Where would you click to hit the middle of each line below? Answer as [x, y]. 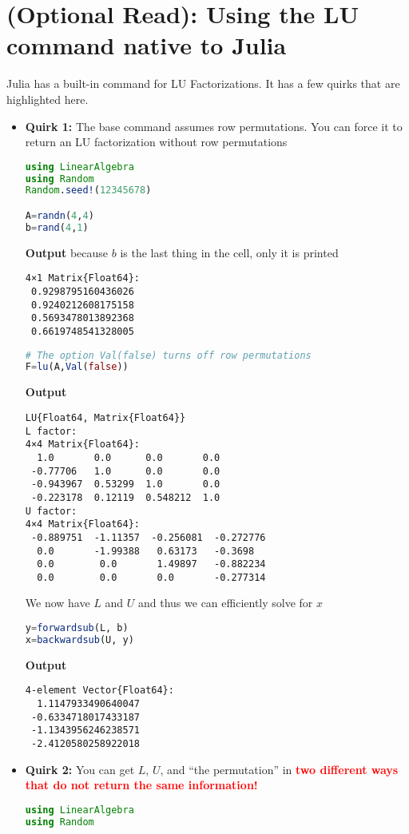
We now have [58, 603]
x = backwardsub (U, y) [79, 639]
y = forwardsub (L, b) [77, 628]
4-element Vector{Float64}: [99, 691]
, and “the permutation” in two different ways [279, 769]
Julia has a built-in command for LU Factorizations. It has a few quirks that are [203, 83]
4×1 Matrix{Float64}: [82, 278]
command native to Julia [147, 45]
